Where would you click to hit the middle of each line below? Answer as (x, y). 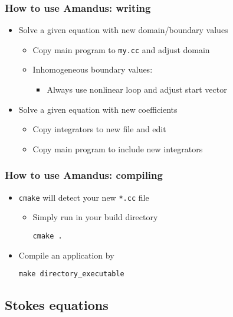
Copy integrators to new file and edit (99, 129)
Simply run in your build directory (95, 217)
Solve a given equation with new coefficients (98, 109)
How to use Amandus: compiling (84, 175)
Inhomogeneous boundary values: (93, 69)
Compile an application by (66, 255)
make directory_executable (71, 274)
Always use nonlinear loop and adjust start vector (137, 89)
